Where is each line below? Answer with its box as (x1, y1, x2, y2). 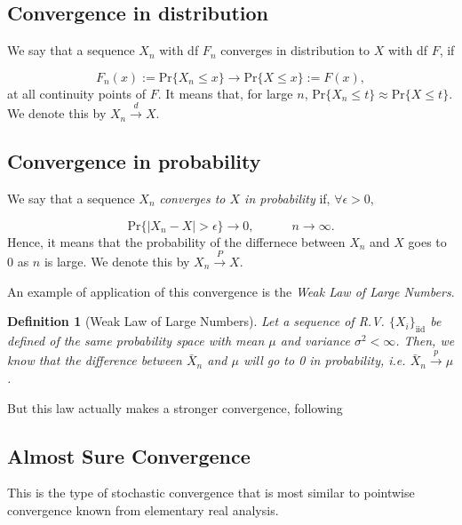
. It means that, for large (157, 84, 293, 102)
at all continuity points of (7, 84, 147, 102)
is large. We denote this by (44, 251, 190, 270)
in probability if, (244, 188, 331, 207)
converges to (159, 188, 226, 207)
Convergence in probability (7, 147, 261, 175)
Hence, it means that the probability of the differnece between (7, 232, 346, 251)
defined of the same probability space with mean (7, 330, 265, 349)
